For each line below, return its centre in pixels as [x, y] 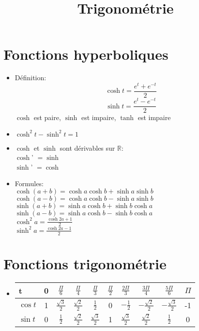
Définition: [31, 78]
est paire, [47, 117]
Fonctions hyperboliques [86, 54]
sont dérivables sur [87, 148]
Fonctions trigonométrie [85, 263]
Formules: [29, 183]
